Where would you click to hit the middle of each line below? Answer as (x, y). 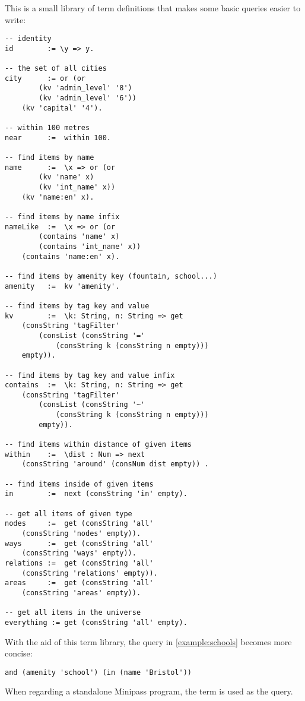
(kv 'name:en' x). (58, 197)
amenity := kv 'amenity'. (62, 286)
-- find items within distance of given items (98, 445)
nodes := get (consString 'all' (79, 524)
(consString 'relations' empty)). (90, 573)
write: (15, 19)
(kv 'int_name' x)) (77, 187)
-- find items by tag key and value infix (90, 375)
